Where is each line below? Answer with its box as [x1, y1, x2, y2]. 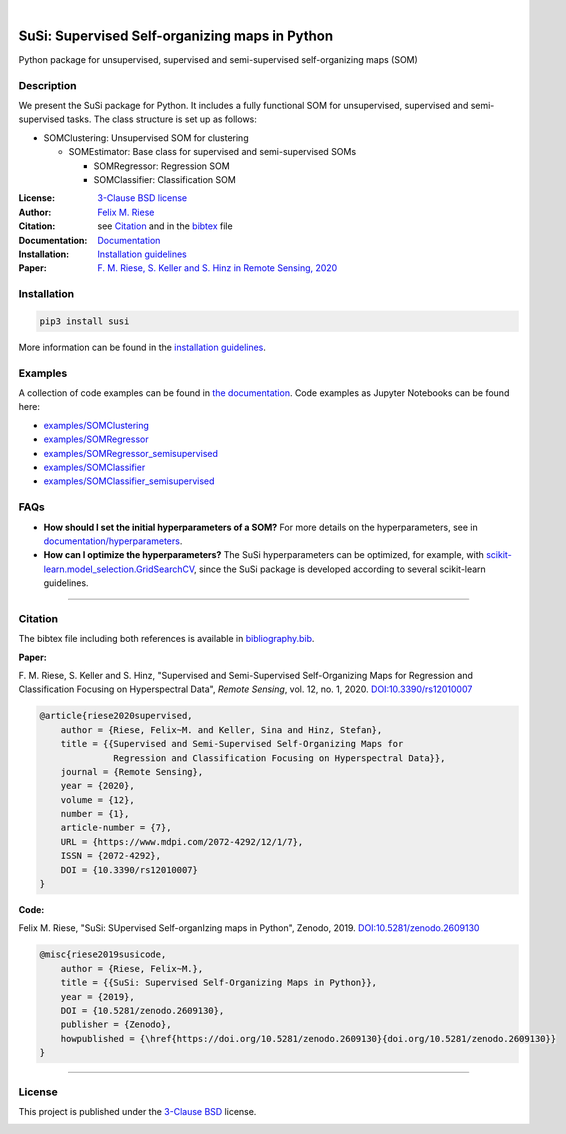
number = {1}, [60, 808, 130, 820]
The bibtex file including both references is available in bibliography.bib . [18, 633, 315, 645]
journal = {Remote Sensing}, [60, 766, 204, 777]
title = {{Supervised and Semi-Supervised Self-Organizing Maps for [60, 738, 404, 750]
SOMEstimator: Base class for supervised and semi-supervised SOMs [68, 146, 357, 158]
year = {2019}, [60, 991, 135, 1002]
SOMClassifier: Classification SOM [93, 174, 237, 185]
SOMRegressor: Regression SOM [93, 160, 230, 172]
